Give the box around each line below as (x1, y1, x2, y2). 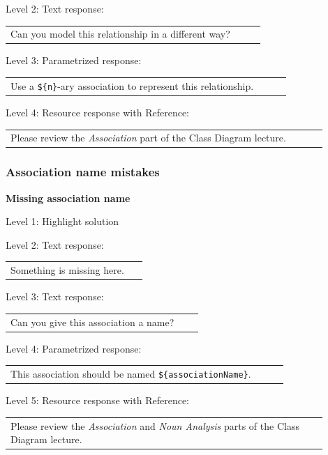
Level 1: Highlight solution (6, 214, 119, 229)
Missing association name (6, 190, 131, 205)
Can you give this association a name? (10, 314, 174, 329)
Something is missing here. (10, 263, 124, 277)
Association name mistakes (6, 163, 160, 180)
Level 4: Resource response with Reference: (6, 105, 189, 119)
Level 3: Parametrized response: (6, 53, 142, 68)
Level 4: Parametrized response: (6, 341, 142, 355)
